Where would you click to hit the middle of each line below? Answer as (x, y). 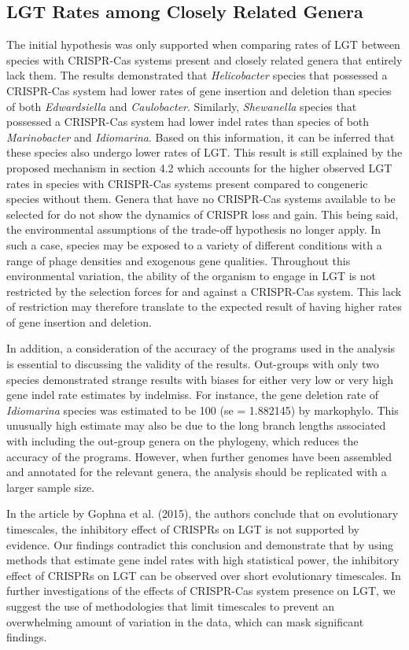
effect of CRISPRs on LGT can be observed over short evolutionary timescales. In (204, 575)
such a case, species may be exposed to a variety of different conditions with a (194, 244)
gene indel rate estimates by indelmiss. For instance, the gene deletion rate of (193, 395)
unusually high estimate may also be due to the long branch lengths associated (196, 425)
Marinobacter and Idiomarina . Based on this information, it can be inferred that (201, 137)
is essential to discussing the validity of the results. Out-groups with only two (193, 364)
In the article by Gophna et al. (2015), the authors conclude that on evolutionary (203, 513)
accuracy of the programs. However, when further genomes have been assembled (199, 456)
